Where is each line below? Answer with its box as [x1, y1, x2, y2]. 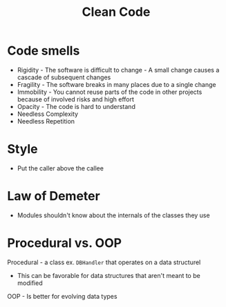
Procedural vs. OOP [7, 235, 122, 250]
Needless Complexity [17, 110, 78, 118]
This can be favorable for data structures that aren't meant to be [17, 271, 200, 279]
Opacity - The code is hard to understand [17, 102, 136, 110]
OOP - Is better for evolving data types [7, 292, 117, 300]
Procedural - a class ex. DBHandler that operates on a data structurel [7, 258, 201, 266]
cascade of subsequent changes [17, 73, 111, 81]
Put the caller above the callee [17, 164, 104, 172]
